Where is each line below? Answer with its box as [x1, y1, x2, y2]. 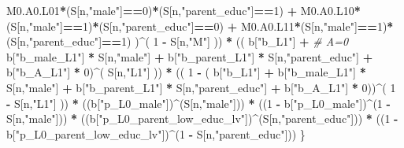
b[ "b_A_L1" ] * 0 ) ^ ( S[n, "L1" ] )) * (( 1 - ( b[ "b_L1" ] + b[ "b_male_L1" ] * [6, 64, 366, 80]
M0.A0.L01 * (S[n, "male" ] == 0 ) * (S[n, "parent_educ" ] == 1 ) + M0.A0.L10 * [6, 2, 361, 18]
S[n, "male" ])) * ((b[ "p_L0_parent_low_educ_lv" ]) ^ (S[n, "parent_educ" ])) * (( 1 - [6, 110, 398, 127]
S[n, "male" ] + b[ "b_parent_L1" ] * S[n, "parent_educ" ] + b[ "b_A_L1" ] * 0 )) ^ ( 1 [6, 79, 396, 95]
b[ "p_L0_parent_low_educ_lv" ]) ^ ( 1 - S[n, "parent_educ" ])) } [6, 125, 306, 142]
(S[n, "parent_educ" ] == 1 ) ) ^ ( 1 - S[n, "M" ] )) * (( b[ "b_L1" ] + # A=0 [6, 33, 349, 50]
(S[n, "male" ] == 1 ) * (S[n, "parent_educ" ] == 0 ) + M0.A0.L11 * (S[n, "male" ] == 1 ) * [6, 17, 394, 34]
